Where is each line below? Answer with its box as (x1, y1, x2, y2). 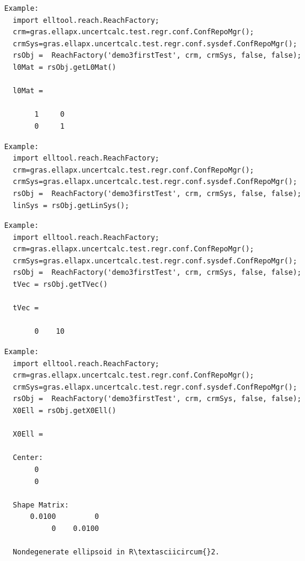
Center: (13, 453, 43, 462)
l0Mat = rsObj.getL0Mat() (13, 63, 117, 72)
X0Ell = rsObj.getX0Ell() (13, 406, 117, 415)
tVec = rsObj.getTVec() (13, 280, 108, 289)
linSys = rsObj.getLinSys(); (13, 201, 129, 210)
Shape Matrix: (13, 500, 69, 509)
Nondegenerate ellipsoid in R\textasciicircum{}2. (13, 548, 220, 557)
